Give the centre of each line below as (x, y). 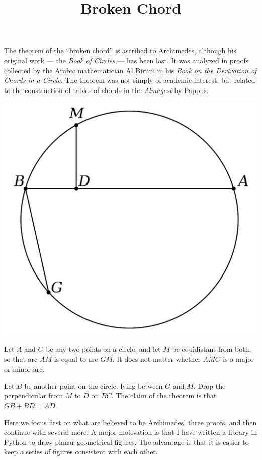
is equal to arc (76, 359)
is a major (238, 359)
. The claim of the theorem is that (164, 395)
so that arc (21, 359)
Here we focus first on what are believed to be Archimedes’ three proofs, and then (130, 422)
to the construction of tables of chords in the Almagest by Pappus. (106, 90)
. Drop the (209, 385)
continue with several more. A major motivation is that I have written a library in (131, 432)
